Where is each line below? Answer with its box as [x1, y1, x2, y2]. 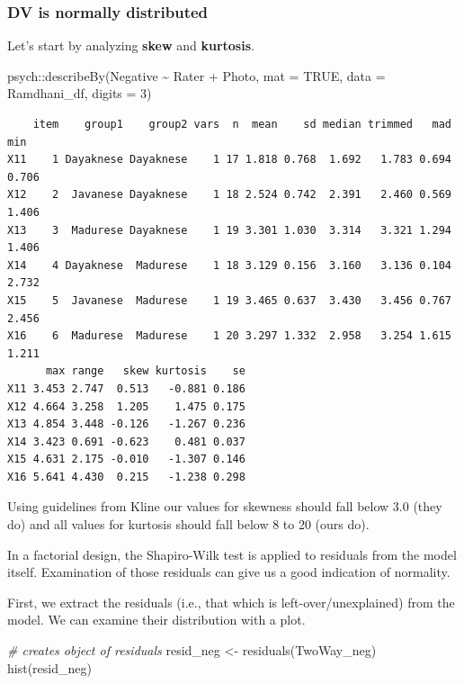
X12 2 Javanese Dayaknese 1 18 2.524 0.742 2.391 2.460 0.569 [7, 188, 451, 202]
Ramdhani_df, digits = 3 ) [7, 84, 152, 103]
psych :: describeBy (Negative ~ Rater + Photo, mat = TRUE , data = [7, 66, 386, 85]
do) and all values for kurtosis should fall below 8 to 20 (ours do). [7, 515, 370, 534]
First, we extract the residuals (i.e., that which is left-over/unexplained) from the [7, 592, 455, 611]
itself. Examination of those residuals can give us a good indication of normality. [7, 562, 451, 581]
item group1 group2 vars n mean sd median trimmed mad [32, 118, 451, 130]
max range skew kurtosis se [45, 364, 245, 378]
